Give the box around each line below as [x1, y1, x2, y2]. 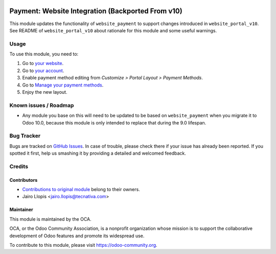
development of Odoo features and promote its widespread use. [9, 232, 145, 239]
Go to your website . [22, 60, 64, 67]
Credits [9, 163, 28, 170]
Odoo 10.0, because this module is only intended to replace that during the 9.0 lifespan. [22, 119, 206, 125]
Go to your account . [22, 67, 64, 74]
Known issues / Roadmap [9, 101, 74, 109]
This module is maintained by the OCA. [9, 216, 91, 222]
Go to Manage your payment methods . [22, 82, 104, 88]
